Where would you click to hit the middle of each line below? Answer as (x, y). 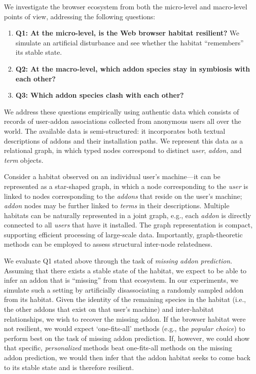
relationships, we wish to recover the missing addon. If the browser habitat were (125, 318)
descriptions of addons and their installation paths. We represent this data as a (124, 140)
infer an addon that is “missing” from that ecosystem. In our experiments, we (121, 280)
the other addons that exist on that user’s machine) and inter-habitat (109, 309)
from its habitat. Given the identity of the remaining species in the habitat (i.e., (125, 299)
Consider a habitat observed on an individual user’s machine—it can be (112, 176)
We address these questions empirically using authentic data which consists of (122, 111)
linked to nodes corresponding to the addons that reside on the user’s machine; (123, 196)
